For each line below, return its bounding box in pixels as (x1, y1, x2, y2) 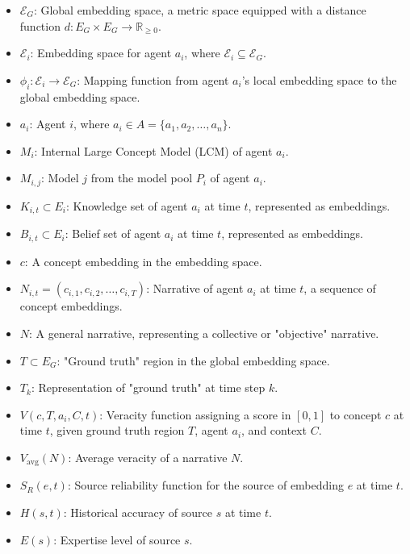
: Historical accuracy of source (63, 503, 212, 520)
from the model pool (90, 169, 193, 186)
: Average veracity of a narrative (68, 448, 228, 465)
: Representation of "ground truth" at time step (31, 379, 266, 396)
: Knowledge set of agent (65, 197, 188, 214)
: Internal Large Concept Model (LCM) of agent (34, 142, 273, 159)
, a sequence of (303, 280, 376, 297)
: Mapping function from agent (77, 71, 229, 88)
